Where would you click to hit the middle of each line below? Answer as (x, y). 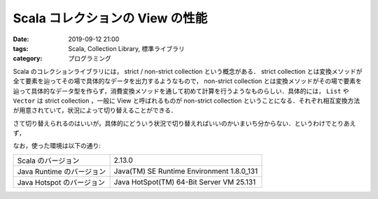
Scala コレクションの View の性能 (110, 18)
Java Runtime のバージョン (62, 171)
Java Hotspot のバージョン (61, 182)
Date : (21, 39)
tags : (21, 48)
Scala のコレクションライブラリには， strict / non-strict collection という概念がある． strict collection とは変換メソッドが (188, 71)
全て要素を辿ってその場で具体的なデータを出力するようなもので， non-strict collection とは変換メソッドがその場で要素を (187, 81)
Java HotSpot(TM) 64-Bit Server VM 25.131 (185, 182)
